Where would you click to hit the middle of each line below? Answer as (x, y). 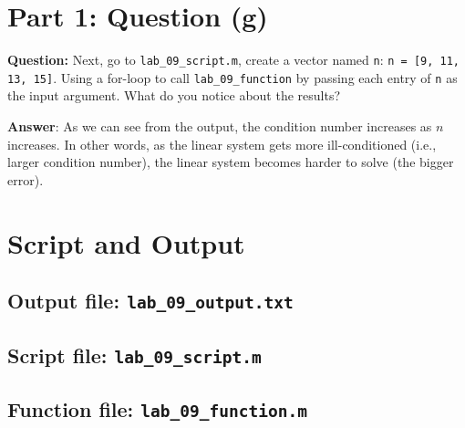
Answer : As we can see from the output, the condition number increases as (220, 126)
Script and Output (126, 242)
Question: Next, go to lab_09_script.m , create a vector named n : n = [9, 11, (233, 60)
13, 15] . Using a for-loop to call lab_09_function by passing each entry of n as (232, 77)
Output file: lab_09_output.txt (150, 301)
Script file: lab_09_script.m (134, 355)
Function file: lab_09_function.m (157, 408)
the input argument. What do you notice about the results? (174, 95)
